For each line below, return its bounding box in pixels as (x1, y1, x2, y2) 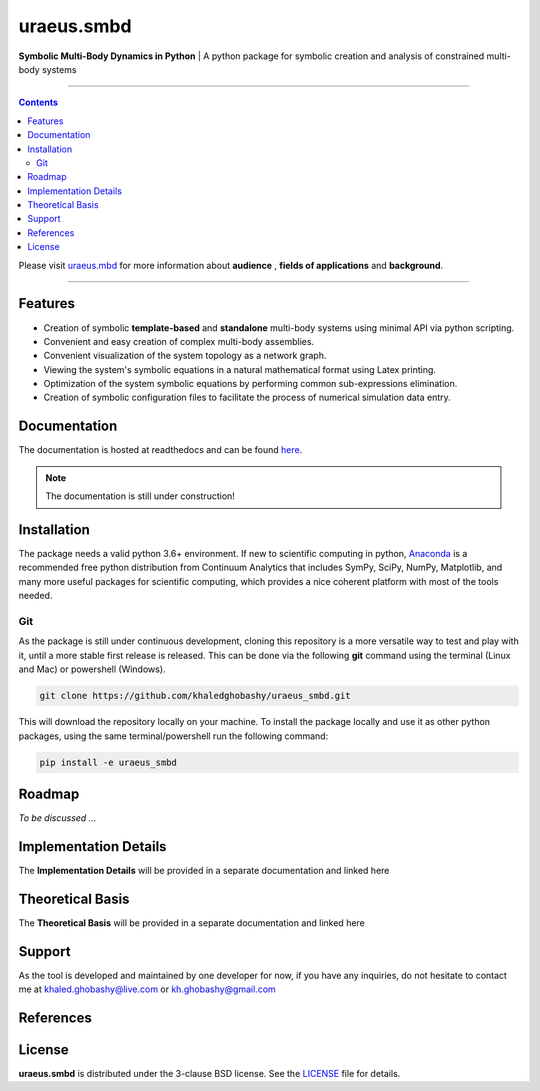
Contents (18, 96, 59, 109)
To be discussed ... (18, 812, 97, 824)
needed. (18, 590, 53, 602)
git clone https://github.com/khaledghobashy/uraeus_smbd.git (39, 690, 351, 702)
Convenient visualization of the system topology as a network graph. (43, 350, 327, 362)
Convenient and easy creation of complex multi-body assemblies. (43, 335, 315, 347)
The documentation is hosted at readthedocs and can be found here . (18, 444, 303, 456)
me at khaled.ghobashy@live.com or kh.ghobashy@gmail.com (18, 983, 277, 995)
